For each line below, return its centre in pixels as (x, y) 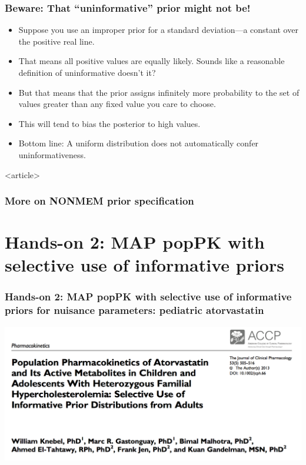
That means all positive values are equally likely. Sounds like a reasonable (152, 61)
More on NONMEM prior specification (99, 201)
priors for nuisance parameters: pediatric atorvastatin (134, 310)
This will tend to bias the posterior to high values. (109, 123)
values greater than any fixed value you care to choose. (117, 104)
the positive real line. (56, 41)
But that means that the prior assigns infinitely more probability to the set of (159, 92)
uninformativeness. (52, 154)
